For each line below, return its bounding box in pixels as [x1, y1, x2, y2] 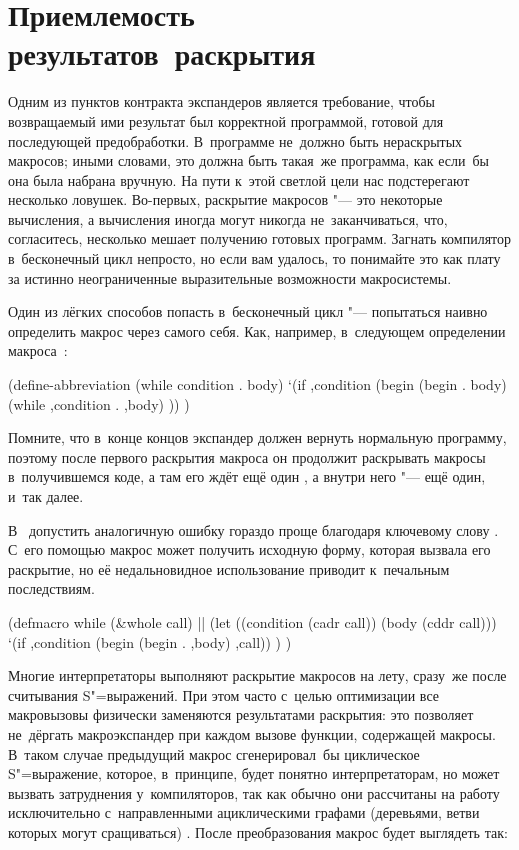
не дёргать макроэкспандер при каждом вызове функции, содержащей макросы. [8, 723, 496, 744]
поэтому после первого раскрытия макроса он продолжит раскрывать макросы [8, 446, 486, 467]
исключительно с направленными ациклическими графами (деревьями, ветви [8, 802, 480, 823]
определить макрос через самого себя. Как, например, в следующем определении [8, 320, 506, 341]
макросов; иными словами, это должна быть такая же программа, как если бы [8, 150, 489, 171]
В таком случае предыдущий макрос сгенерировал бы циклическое [8, 743, 420, 764]
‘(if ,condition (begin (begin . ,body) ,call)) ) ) [8, 631, 292, 652]
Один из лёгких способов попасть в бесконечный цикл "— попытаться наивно [8, 301, 488, 322]
